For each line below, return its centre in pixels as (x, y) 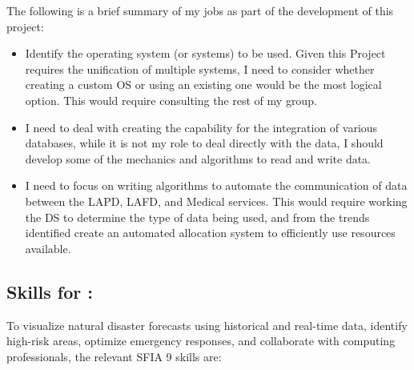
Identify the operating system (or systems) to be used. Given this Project (205, 53)
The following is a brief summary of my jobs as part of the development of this (200, 10)
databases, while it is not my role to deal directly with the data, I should (204, 143)
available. (48, 248)
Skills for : (50, 291)
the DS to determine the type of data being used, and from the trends (197, 217)
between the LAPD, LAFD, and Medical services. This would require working (216, 201)
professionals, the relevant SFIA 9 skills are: (114, 356)
